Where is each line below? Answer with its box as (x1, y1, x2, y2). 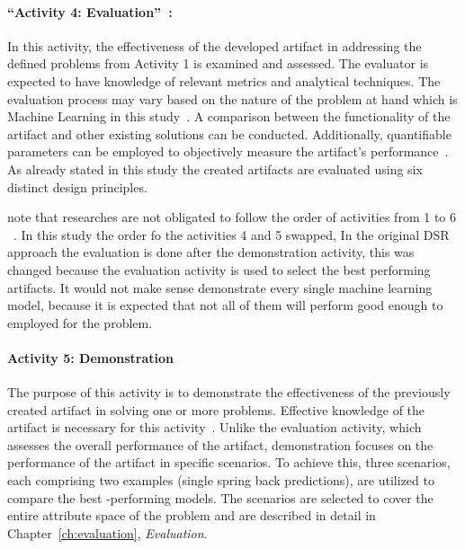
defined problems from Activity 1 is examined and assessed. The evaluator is (7, 54, 429, 73)
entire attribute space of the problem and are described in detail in (7, 506, 376, 525)
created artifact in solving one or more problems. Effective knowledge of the (7, 400, 425, 419)
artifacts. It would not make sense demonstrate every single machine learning (7, 278, 433, 297)
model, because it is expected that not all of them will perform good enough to (7, 296, 443, 314)
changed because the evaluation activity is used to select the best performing (7, 260, 431, 279)
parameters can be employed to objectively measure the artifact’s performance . (7, 142, 449, 161)
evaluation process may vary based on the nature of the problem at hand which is (7, 89, 458, 108)
